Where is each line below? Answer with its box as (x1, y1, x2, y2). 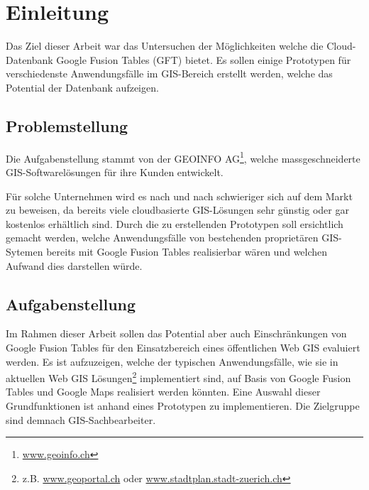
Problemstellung (6, 114, 128, 136)
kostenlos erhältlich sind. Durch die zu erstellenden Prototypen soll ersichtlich (6, 216, 343, 231)
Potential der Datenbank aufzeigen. (6, 80, 159, 94)
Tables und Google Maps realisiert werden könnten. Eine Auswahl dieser (6, 384, 321, 399)
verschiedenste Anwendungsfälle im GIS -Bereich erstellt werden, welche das (6, 66, 333, 81)
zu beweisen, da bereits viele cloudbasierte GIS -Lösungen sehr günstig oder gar (6, 202, 349, 217)
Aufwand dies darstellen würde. (6, 258, 143, 273)
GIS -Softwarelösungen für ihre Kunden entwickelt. (6, 164, 224, 179)
